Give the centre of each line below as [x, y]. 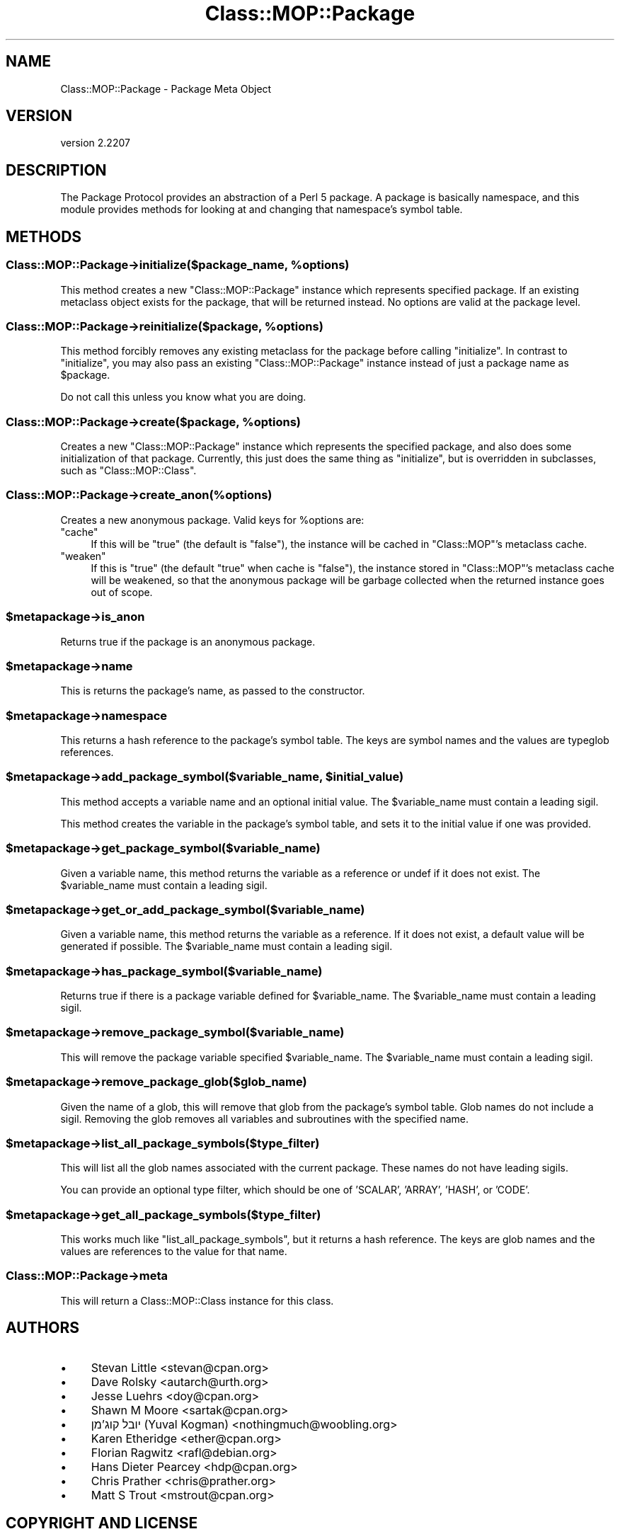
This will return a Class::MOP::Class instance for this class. [197, 1300]
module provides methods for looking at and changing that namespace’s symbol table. [262, 210]
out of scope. [122, 592]
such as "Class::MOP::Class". [128, 470]
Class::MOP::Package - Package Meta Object [166, 88]
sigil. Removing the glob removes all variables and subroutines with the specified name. [265, 1118]
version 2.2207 [95, 143]
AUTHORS [43, 1328]
